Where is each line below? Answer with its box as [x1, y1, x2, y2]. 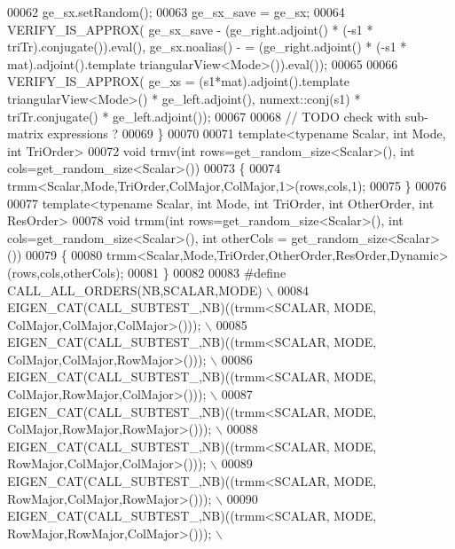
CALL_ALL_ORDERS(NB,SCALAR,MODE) [7, 280, 263, 299]
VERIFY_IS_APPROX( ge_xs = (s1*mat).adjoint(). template [7, 72, 349, 90]
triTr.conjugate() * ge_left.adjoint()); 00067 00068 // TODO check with [7, 106, 402, 125]
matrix [7, 124, 43, 143]
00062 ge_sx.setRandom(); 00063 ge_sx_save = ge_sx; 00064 [7, 3, 345, 20]
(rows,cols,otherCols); [7, 263, 124, 281]
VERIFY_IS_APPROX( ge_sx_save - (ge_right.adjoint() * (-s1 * [7, 20, 373, 38]
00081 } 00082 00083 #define [128, 263, 286, 281]
